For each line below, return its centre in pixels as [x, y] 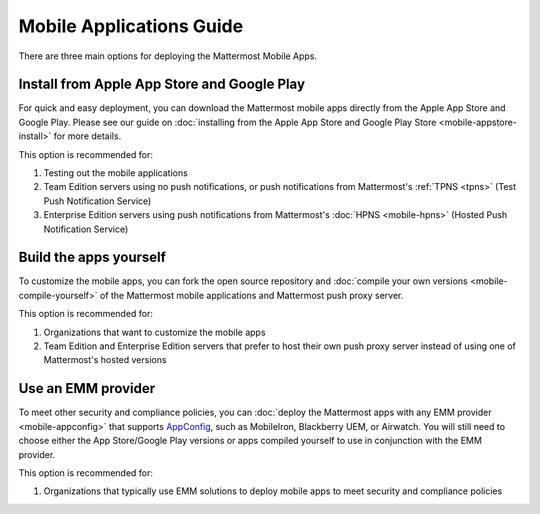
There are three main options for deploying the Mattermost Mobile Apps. [168, 56]
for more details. [87, 136]
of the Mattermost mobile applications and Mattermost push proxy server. [251, 295]
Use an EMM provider [87, 388]
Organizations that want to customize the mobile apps [154, 332]
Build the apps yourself [92, 257]
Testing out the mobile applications [116, 173]
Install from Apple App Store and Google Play [161, 84]
